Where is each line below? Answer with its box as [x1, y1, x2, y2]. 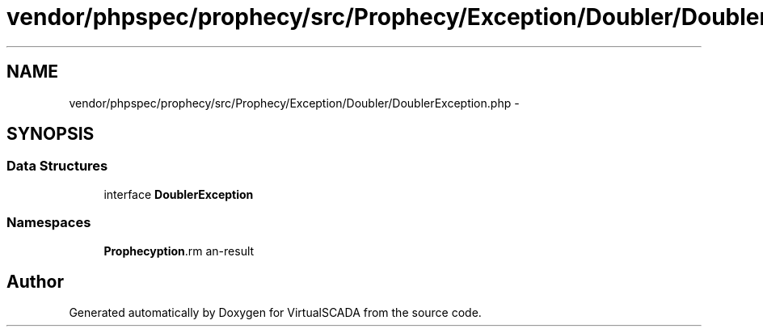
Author [6, 271, 64, 292]
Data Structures [6, 158, 108, 175]
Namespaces [6, 214, 91, 231]
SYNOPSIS [6, 124, 95, 145]
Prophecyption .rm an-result [103, 243, 255, 258]
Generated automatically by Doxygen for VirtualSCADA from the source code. [69, 306, 482, 320]
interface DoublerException [103, 187, 254, 201]
